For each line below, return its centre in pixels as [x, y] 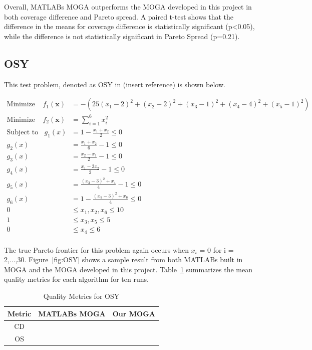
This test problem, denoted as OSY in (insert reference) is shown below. [115, 84]
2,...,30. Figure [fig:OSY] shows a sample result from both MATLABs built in [123, 259]
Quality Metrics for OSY [81, 296]
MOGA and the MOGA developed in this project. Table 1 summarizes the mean [128, 269]
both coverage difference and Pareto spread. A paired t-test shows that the [119, 16]
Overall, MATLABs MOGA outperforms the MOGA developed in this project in [128, 7]
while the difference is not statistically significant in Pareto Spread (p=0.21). [122, 36]
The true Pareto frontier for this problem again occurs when [96, 249]
